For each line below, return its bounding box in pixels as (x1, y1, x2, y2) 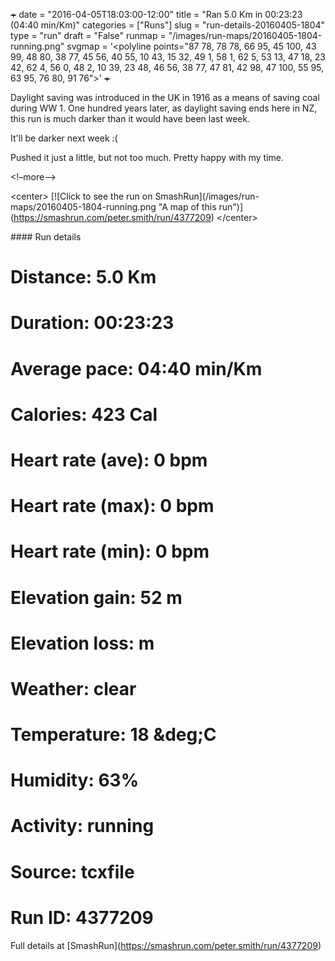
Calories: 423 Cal (10, 403, 158, 426)
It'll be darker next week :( (10, 132, 118, 144)
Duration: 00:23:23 (10, 312, 175, 334)
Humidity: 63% (10, 769, 140, 792)
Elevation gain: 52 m (10, 586, 183, 609)
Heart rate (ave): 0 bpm (10, 449, 208, 471)
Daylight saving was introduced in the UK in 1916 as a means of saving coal (10, 92, 320, 103)
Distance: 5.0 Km (10, 266, 157, 289)
